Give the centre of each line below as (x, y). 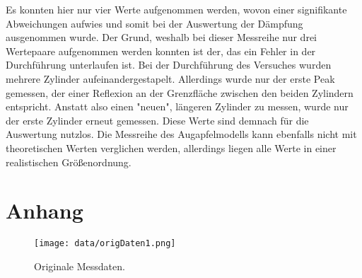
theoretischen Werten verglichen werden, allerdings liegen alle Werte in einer (171, 147)
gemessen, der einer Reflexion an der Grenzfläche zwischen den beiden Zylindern (180, 92)
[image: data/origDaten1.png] (105, 244)
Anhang (45, 210)
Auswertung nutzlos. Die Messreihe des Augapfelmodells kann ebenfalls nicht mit (181, 134)
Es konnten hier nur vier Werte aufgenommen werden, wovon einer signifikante (176, 9)
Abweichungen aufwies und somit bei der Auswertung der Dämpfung (154, 23)
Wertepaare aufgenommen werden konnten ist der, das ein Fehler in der (161, 51)
